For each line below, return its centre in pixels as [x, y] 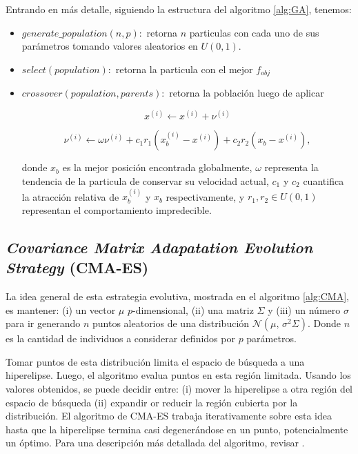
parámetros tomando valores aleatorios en [110, 46]
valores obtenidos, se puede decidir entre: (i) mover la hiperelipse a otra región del [179, 389]
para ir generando [43, 323]
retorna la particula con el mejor [184, 69]
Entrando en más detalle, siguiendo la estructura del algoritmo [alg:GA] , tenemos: [179, 9]
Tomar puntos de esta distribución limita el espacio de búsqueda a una [155, 361]
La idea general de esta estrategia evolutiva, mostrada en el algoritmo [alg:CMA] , [177, 296]
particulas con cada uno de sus [254, 32]
